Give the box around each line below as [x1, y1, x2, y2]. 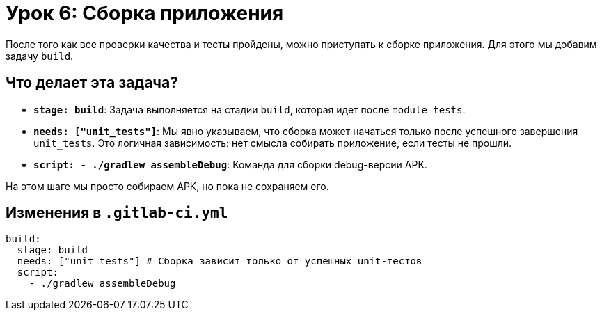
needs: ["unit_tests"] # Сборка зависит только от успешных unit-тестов [17, 255, 422, 267]
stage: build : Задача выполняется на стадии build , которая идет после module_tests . [33, 103, 466, 116]
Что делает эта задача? [6, 74, 178, 92]
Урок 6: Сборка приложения [6, 1, 284, 25]
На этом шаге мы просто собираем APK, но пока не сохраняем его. [6, 180, 329, 192]
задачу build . [6, 49, 74, 62]
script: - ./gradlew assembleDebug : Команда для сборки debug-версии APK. [33, 158, 427, 171]
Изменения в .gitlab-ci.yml [6, 204, 228, 222]
